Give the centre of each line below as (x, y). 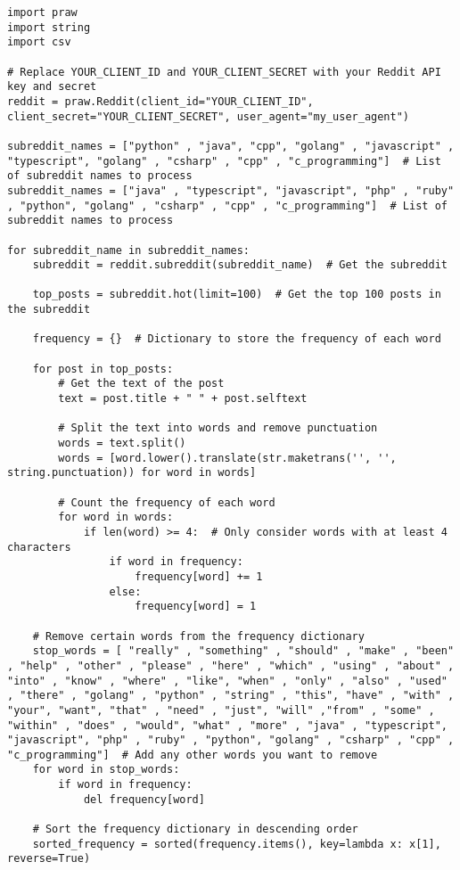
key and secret (52, 87)
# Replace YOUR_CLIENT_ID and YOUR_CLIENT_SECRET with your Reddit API (224, 72)
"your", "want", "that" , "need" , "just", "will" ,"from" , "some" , (221, 710)
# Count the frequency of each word (167, 502)
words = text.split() (122, 443)
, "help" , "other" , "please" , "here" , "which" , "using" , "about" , (231, 665)
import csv (39, 42)
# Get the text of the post (141, 384)
